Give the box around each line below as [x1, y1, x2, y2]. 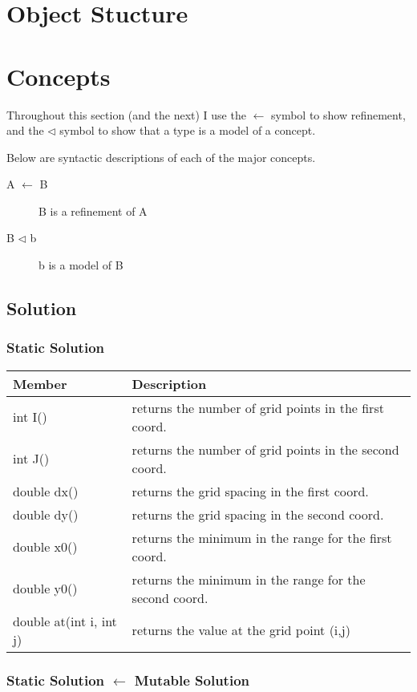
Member [13, 374, 67, 393]
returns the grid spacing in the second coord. [132, 504, 384, 524]
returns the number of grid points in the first [132, 398, 384, 417]
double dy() [13, 504, 79, 524]
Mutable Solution [134, 670, 250, 690]
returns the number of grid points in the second [132, 439, 399, 459]
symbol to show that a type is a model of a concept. [59, 122, 316, 139]
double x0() [13, 537, 78, 556]
